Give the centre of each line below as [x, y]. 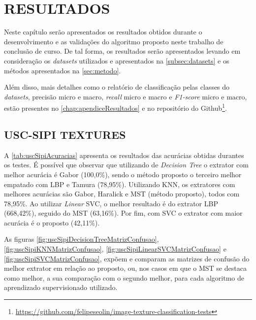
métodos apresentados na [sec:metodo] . [63, 70]
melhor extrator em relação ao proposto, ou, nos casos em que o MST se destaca [125, 268]
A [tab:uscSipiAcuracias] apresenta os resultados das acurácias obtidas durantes [124, 155]
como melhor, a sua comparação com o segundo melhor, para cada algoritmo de [124, 277]
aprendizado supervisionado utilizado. [61, 287]
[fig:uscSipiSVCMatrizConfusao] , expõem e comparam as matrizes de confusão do [127, 258]
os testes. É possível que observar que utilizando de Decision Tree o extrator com [126, 165]
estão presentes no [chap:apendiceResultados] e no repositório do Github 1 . [115, 107]
